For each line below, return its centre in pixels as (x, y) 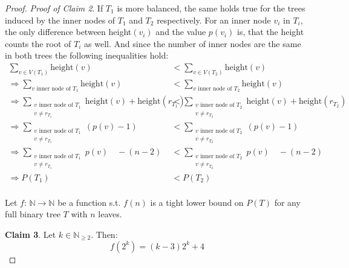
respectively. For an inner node (214, 20)
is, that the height (271, 32)
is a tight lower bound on (197, 202)
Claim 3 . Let (31, 234)
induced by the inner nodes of (60, 20)
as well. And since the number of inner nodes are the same (193, 43)
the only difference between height (68, 32)
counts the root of (38, 43)
